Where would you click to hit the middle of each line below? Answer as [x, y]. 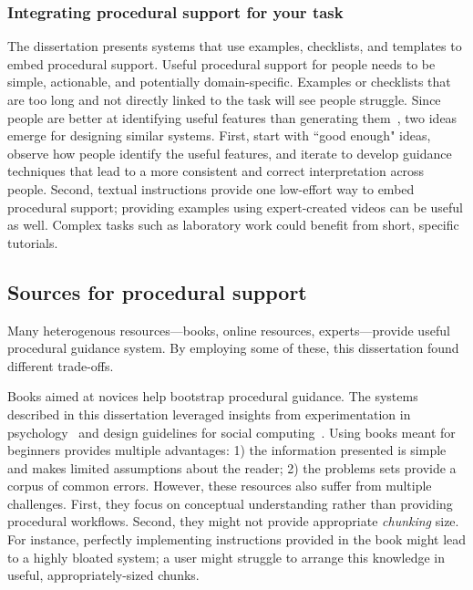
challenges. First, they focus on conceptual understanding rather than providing [230, 503]
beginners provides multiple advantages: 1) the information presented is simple [227, 450]
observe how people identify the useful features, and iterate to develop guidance [230, 153]
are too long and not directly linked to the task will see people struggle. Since [224, 99]
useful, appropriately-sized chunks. [103, 575]
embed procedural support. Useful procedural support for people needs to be [221, 63]
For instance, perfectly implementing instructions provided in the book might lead [237, 539]
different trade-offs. [61, 365]
